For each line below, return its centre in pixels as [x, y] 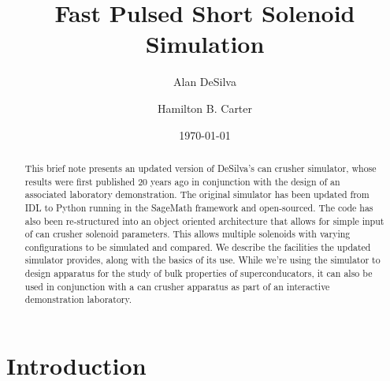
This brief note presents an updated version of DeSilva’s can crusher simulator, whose [201, 168]
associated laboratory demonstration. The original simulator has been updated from [197, 194]
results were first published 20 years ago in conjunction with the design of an [182, 181]
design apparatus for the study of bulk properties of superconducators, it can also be [199, 273]
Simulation [205, 44]
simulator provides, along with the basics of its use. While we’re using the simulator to [202, 260]
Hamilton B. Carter [205, 108]
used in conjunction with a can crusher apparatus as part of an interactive [177, 286]
